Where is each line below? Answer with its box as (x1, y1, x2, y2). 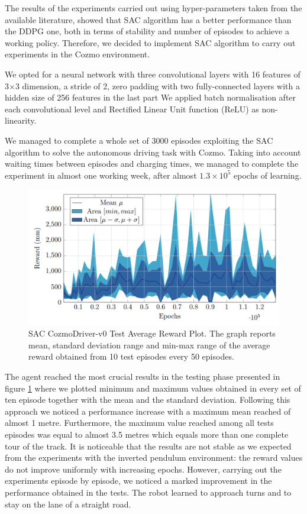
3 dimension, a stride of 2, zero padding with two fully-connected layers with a (15, 79, 300, 92)
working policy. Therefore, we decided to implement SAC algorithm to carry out (5, 36, 296, 49)
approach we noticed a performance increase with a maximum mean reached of (5, 405, 291, 417)
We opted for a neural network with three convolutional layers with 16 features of (5, 67, 300, 80)
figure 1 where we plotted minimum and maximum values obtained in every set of (5, 382, 301, 394)
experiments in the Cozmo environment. (5, 48, 150, 60)
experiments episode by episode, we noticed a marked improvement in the (5, 474, 272, 487)
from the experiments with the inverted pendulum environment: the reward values (5, 451, 303, 464)
